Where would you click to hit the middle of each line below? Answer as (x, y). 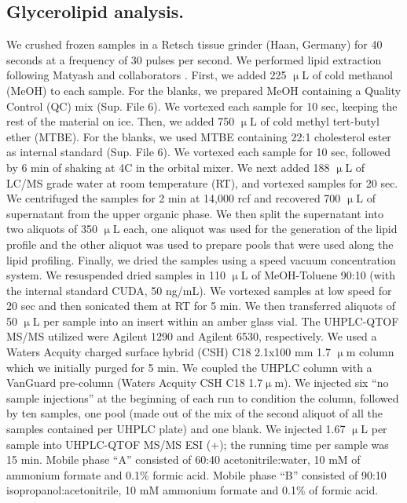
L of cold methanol (347, 75)
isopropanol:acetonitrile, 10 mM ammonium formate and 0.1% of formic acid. (192, 490)
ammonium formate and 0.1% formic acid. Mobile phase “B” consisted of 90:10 (196, 474)
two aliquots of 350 (52, 229)
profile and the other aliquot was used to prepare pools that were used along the (200, 244)
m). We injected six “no (332, 383)
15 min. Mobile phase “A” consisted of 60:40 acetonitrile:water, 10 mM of (183, 459)
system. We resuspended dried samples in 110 (116, 275)
